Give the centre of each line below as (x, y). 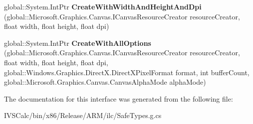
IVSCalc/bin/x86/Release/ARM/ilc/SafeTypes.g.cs (83, 115)
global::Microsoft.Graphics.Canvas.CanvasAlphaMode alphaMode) (105, 82)
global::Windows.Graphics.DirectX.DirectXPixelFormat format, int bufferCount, (127, 72)
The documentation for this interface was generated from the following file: (119, 98)
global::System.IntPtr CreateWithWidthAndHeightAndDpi (103, 6)
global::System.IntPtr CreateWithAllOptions (78, 43)
